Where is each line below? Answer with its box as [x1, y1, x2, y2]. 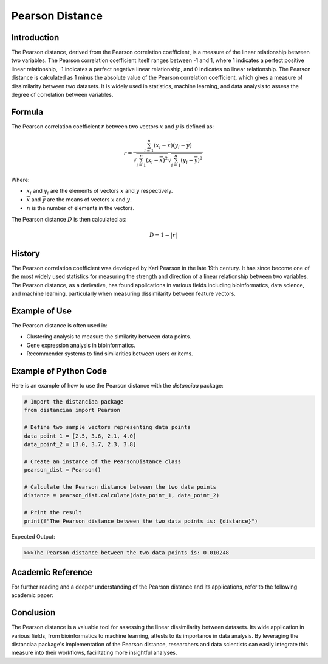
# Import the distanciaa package [24, 399, 124, 405]
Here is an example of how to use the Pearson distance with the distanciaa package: [11, 382, 224, 390]
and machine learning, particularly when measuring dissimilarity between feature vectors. [11, 290, 236, 298]
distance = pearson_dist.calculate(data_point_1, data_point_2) [24, 492, 220, 499]
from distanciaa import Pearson [24, 407, 121, 414]
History [11, 248, 41, 259]
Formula [11, 107, 44, 117]
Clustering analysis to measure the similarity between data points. [26, 333, 191, 340]
